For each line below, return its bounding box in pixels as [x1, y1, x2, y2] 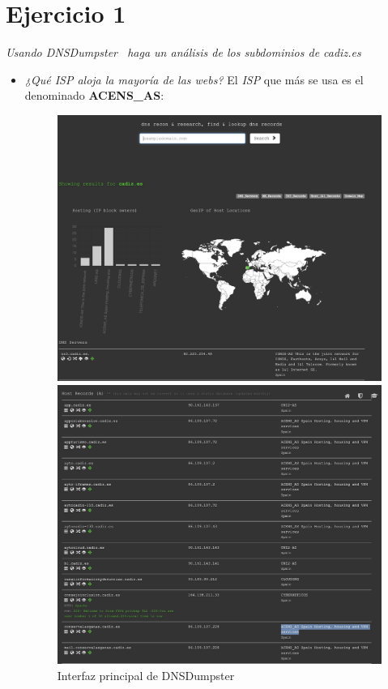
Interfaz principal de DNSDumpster [57, 666, 235, 683]
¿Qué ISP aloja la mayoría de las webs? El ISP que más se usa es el [24, 71, 364, 88]
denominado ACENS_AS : [24, 87, 164, 104]
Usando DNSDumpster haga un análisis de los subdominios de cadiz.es [6, 44, 361, 61]
